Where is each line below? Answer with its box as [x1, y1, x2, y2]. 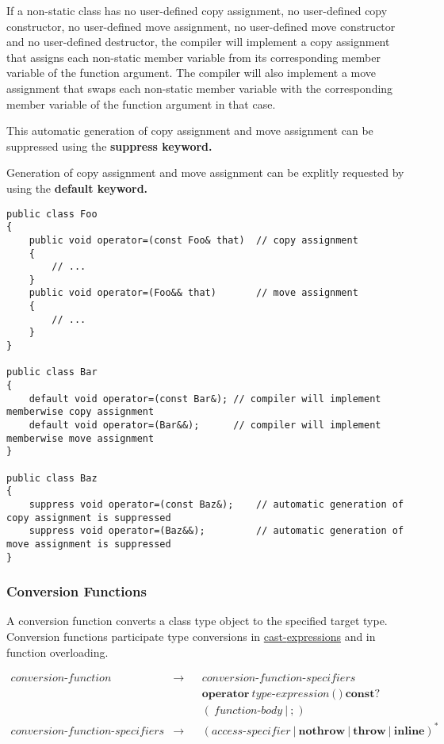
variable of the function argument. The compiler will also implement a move [6, 64, 377, 81]
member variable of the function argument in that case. [6, 95, 276, 112]
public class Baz [6, 472, 98, 484]
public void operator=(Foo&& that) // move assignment [29, 287, 358, 299]
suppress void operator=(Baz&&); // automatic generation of [29, 525, 404, 537]
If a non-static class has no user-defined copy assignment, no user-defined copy [6, 2, 388, 18]
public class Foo [6, 208, 98, 220]
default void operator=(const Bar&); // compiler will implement [29, 393, 381, 405]
